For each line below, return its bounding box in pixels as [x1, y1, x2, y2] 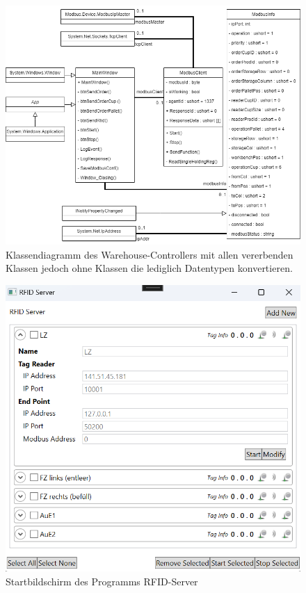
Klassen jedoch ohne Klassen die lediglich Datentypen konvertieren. [6, 261, 293, 275]
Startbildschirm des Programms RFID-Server [6, 574, 198, 588]
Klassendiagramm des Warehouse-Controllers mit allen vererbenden [6, 247, 293, 261]
